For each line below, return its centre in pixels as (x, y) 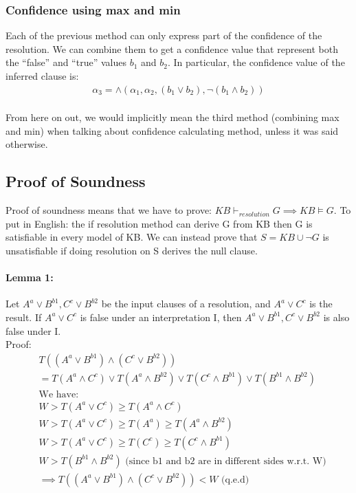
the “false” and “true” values (66, 62)
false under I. (33, 330)
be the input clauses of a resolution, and (186, 304)
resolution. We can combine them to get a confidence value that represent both (172, 48)
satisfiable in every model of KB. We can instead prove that (132, 237)
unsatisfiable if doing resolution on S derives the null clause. (132, 250)
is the (321, 304)
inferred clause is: (42, 76)
